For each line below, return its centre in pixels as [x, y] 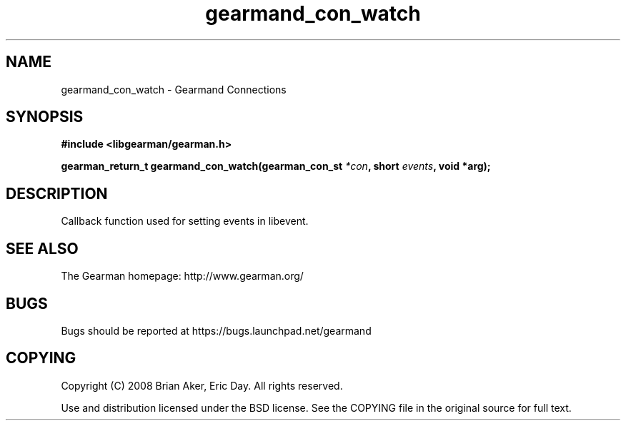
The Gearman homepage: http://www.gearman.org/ [182, 276]
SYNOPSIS [45, 117]
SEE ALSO [42, 248]
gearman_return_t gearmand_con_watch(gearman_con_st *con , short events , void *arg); [276, 166]
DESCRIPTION [57, 193]
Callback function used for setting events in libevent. [185, 221]
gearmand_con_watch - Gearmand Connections [174, 89]
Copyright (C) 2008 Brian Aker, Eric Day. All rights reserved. [202, 385]
